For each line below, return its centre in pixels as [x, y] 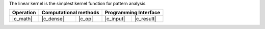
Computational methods [70, 13]
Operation [24, 13]
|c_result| [145, 19]
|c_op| [86, 19]
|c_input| [115, 19]
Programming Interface [132, 13]
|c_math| [22, 19]
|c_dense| [53, 19]
